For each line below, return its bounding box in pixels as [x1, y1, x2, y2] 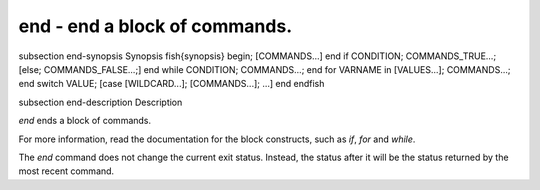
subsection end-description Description [18, 96, 183, 108]
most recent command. [18, 165, 115, 177]
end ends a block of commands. [18, 115, 152, 127]
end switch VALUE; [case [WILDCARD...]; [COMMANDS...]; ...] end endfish [18, 78, 325, 90]
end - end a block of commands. [18, 15, 293, 37]
